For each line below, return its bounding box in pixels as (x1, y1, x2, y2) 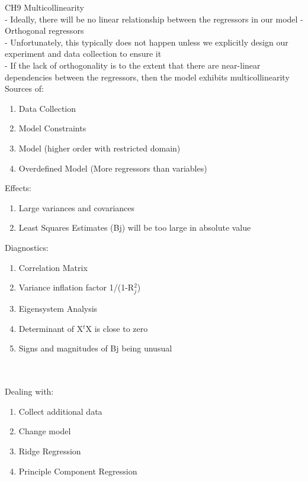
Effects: (5, 182, 31, 194)
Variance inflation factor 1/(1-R (18, 281, 134, 293)
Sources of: (5, 82, 44, 95)
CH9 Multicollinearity (5, 1, 84, 13)
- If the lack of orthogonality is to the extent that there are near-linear (5, 59, 261, 71)
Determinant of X (18, 322, 84, 334)
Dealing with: (5, 385, 54, 398)
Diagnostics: (5, 241, 49, 253)
